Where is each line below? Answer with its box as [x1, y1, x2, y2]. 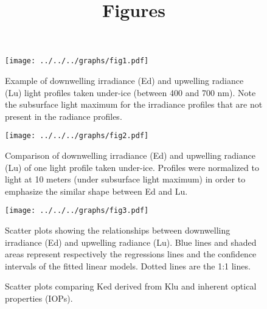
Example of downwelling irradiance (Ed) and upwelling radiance [5, 74, 244, 87]
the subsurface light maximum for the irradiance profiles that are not [5, 98, 263, 111]
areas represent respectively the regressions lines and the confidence [5, 248, 257, 260]
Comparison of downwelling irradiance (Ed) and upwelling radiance [5, 149, 255, 162]
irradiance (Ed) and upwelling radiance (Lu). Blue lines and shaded [5, 235, 257, 248]
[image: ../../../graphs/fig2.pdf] [5, 131, 149, 141]
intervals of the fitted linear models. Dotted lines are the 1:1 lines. [5, 259, 251, 272]
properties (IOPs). [5, 292, 73, 305]
